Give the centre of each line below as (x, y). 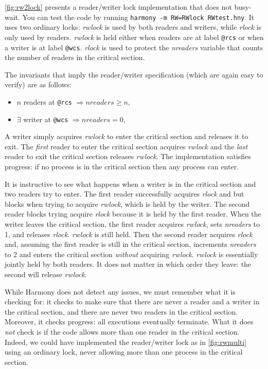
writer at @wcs (46, 119)
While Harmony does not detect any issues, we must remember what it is (120, 291)
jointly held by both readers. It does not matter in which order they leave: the (128, 264)
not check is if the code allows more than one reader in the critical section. (122, 331)
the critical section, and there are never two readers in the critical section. (121, 311)
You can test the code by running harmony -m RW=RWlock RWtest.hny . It (138, 17)
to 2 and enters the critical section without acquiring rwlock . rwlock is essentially (131, 254)
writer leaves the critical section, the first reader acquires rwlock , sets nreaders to (132, 224)
